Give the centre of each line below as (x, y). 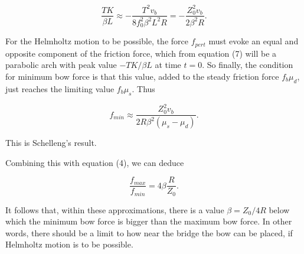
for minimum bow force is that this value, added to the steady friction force (142, 76)
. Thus (143, 88)
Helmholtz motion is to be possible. (69, 244)
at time (168, 65)
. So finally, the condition (248, 65)
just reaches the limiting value (60, 88)
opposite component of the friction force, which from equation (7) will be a (141, 53)
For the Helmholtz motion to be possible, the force (97, 41)
